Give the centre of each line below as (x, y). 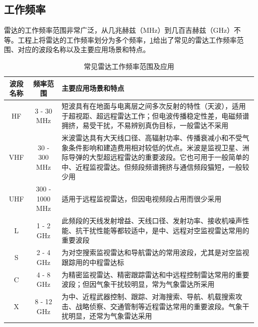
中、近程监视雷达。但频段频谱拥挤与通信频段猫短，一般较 (156, 166)
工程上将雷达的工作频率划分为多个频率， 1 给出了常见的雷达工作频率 (127, 39)
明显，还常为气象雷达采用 (110, 316)
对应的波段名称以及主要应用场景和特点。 (84, 49)
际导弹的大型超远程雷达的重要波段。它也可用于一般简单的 (156, 157)
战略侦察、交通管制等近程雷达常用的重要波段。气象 (159, 306)
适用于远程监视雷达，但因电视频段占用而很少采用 (142, 198)
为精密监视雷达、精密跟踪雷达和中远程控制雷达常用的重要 (156, 274)
